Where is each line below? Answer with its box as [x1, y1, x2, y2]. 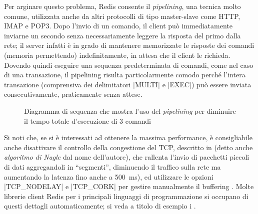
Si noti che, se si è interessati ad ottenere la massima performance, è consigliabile [4, 132, 252, 143]
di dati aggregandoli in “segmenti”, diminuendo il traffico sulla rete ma [4, 161, 221, 172]
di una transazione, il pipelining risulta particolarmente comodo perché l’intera [4, 69, 245, 80]
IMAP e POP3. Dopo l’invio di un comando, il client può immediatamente [4, 20, 232, 31]
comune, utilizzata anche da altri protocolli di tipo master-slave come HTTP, [4, 10, 240, 21]
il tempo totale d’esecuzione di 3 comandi [24, 115, 151, 126]
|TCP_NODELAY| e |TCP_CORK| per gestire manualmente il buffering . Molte [4, 181, 254, 192]
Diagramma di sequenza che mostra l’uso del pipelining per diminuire [24, 105, 236, 116]
